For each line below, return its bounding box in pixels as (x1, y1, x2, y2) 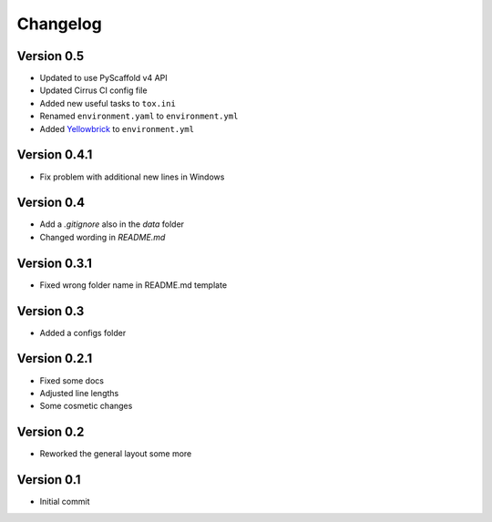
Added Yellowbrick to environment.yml (39, 123, 195, 134)
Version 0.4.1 (16, 147, 93, 163)
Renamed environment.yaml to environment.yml (39, 110, 239, 122)
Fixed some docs (39, 374, 105, 386)
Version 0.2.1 (16, 351, 93, 366)
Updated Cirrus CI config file (39, 85, 148, 96)
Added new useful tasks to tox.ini (39, 97, 177, 108)
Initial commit (39, 496, 90, 507)
